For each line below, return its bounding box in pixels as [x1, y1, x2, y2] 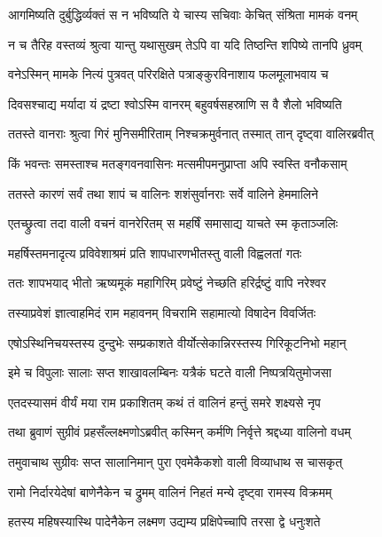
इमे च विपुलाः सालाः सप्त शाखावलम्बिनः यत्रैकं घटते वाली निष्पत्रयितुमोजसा [8, 363, 331, 382]
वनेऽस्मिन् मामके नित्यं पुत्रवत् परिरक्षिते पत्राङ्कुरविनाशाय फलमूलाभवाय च [8, 65, 329, 83]
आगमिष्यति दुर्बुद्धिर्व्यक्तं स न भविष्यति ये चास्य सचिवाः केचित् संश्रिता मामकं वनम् [8, 5, 358, 23]
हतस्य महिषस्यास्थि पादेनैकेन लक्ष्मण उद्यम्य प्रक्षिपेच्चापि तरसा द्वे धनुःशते [8, 512, 321, 531]
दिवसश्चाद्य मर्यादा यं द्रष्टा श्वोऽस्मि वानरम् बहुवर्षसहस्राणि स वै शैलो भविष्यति [8, 94, 342, 113]
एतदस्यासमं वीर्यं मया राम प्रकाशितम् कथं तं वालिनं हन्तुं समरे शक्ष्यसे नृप [8, 392, 321, 411]
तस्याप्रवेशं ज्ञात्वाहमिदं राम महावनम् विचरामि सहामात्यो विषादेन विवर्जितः [8, 303, 316, 321]
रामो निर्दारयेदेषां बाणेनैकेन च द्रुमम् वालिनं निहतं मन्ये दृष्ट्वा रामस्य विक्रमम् [8, 482, 332, 501]
